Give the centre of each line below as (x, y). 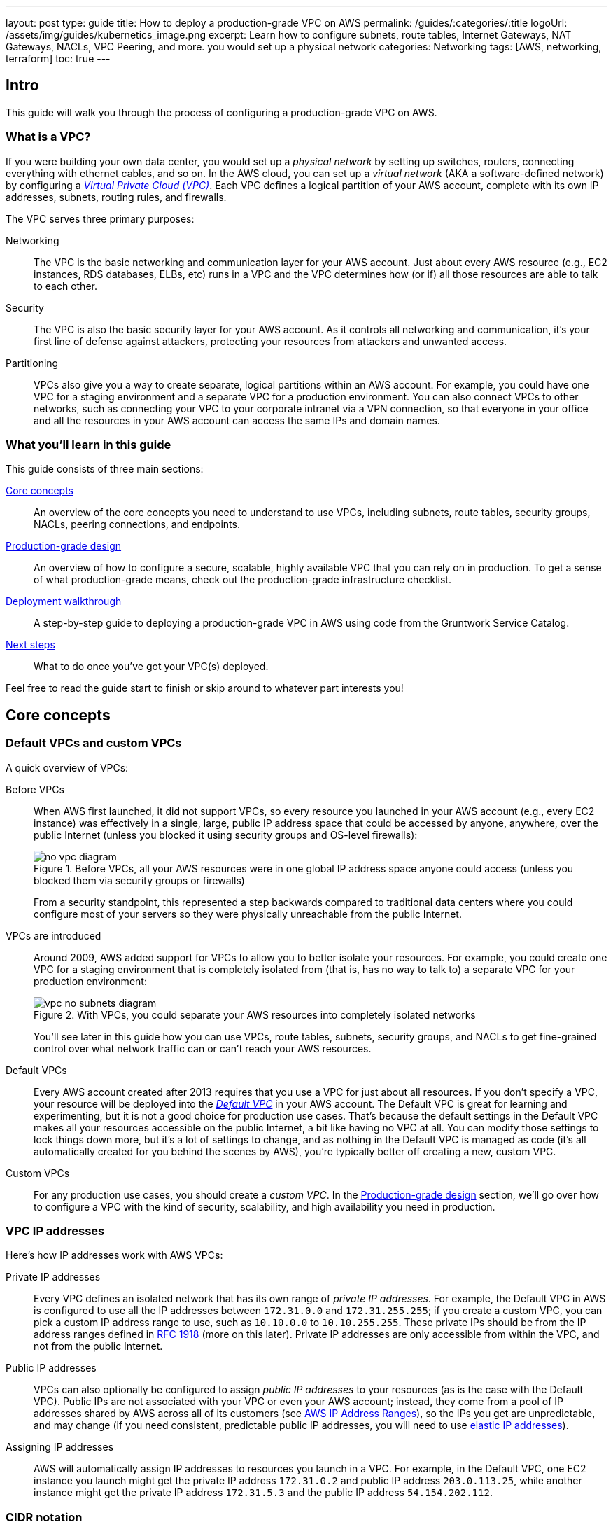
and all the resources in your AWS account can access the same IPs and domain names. (237, 420)
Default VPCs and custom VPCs (94, 743)
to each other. (65, 286)
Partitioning (32, 363)
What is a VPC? (48, 137)
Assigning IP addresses (60, 1447)
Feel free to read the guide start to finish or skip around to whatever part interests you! (205, 688)
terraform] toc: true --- (58, 58)
